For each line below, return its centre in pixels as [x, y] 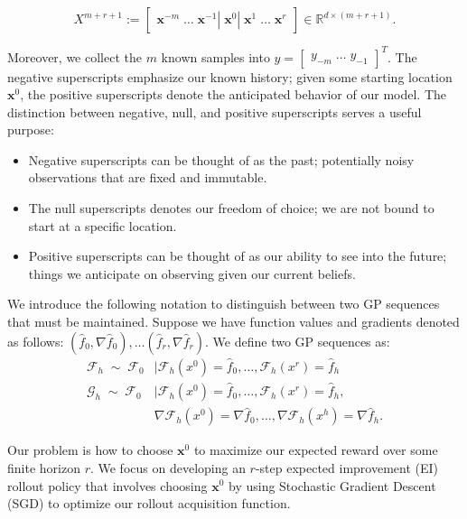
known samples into [215, 56]
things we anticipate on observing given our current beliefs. [192, 273]
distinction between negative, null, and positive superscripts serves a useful [215, 111]
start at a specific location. [103, 225]
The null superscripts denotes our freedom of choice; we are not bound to [231, 208]
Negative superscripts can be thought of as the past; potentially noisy [221, 159]
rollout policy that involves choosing [107, 485]
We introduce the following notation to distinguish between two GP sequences [224, 304]
